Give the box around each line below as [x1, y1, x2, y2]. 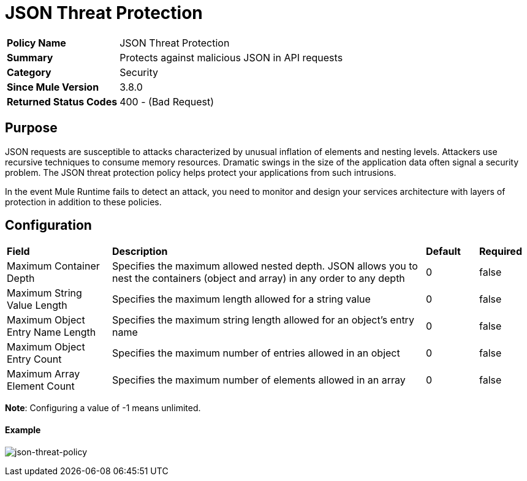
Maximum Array [7, 368, 80, 381]
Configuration [5, 218, 92, 233]
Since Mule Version [7, 80, 99, 93]
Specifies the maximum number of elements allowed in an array [112, 374, 406, 387]
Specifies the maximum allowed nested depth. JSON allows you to [112, 260, 418, 273]
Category [7, 66, 51, 78]
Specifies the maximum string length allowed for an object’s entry [112, 314, 414, 327]
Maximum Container [7, 260, 100, 273]
